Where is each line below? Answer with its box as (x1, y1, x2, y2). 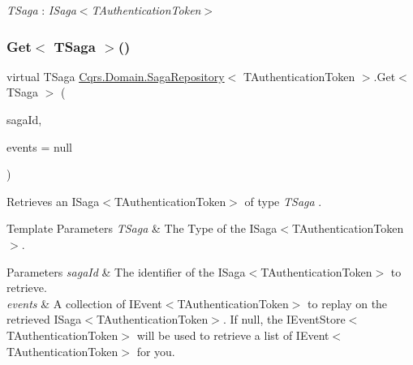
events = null (6, 138, 72, 155)
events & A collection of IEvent (6, 294, 162, 311)
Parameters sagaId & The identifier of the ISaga (6, 263, 246, 280)
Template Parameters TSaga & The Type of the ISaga (6, 220, 277, 237)
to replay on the (308, 294, 388, 311)
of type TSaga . (244, 192, 322, 209)
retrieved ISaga (6, 311, 82, 328)
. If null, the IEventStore (222, 311, 346, 328)
